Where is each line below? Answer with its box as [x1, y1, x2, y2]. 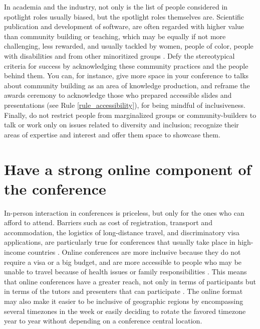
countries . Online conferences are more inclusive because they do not [28, 247, 241, 257]
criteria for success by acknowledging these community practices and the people [4, 60, 248, 71]
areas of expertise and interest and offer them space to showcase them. [4, 129, 220, 139]
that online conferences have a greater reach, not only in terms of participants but [4, 276, 256, 286]
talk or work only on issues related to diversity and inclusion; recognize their [4, 119, 239, 130]
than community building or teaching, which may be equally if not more [4, 31, 226, 41]
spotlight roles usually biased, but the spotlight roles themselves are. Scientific [4, 11, 244, 22]
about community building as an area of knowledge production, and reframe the [4, 80, 250, 90]
